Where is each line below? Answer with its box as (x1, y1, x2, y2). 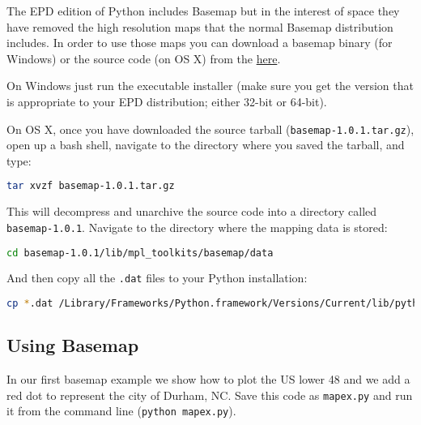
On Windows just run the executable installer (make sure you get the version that (6, 77, 414, 94)
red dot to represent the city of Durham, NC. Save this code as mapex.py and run (6, 386, 413, 403)
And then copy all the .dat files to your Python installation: (6, 269, 308, 286)
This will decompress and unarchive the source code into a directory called (6, 203, 377, 220)
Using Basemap (6, 333, 139, 358)
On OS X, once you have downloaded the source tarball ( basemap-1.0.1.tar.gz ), (6, 120, 415, 137)
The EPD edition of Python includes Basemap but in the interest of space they (6, 2, 400, 19)
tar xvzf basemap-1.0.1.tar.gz (6, 180, 175, 192)
